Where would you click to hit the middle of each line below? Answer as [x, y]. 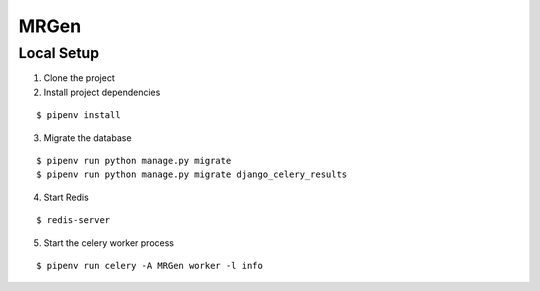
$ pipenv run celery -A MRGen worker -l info [150, 265]
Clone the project [79, 78]
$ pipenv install [78, 115]
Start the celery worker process [109, 242]
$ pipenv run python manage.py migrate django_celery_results [192, 174]
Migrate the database [87, 137]
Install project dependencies [102, 92]
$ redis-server [73, 220]
